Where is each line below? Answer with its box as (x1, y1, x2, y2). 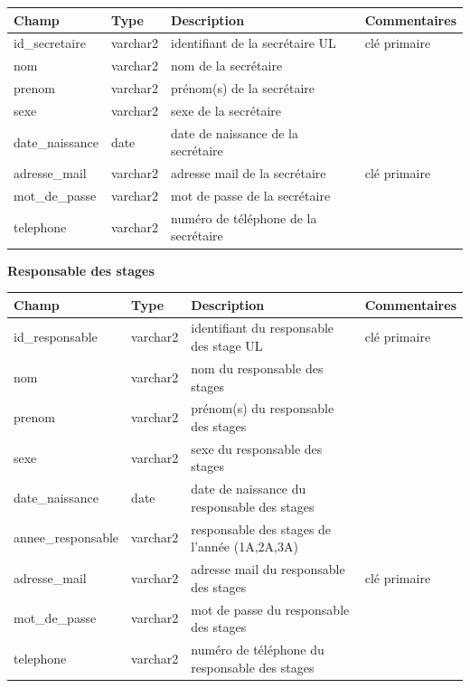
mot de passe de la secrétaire (171, 186, 331, 204)
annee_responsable (14, 528, 119, 547)
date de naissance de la (171, 123, 298, 142)
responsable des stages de (191, 519, 332, 538)
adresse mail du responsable (191, 560, 345, 579)
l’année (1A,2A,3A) (191, 537, 298, 556)
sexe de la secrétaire (171, 100, 281, 119)
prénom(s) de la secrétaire (171, 79, 315, 98)
